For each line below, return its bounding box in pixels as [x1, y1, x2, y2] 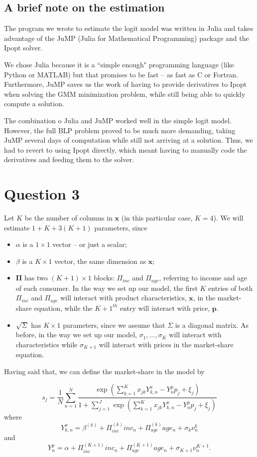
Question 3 [4, 184, 80, 204]
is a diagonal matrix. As [175, 319, 249, 330]
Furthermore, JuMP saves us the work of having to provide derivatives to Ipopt [4, 79, 247, 89]
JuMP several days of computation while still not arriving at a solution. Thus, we [4, 135, 253, 145]
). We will [213, 213, 244, 223]
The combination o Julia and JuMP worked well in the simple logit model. [4, 115, 232, 125]
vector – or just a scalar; [52, 239, 127, 249]
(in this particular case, [121, 213, 193, 223]
